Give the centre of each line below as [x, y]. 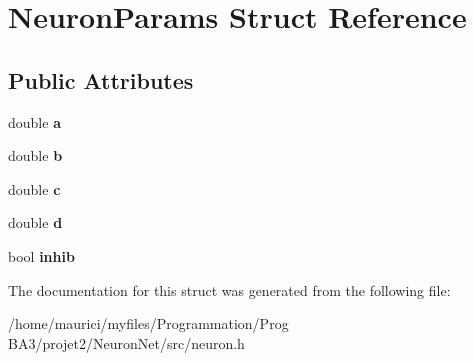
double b [35, 155]
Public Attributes [101, 79]
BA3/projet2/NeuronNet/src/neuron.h [126, 342]
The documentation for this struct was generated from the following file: [229, 289]
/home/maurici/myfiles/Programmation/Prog [148, 323]
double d [35, 222]
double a [34, 121]
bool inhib [41, 255]
